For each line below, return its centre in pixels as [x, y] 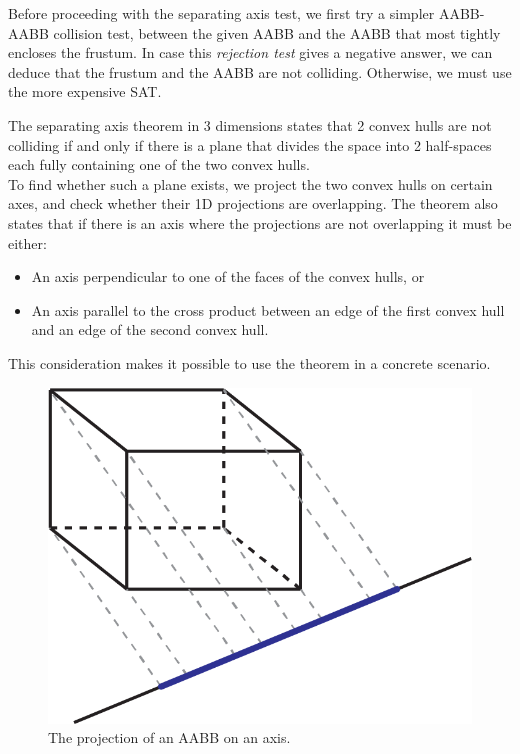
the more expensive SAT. [85, 91]
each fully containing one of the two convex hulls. [159, 164]
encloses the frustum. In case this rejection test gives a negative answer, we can [250, 52]
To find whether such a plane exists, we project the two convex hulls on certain [250, 183]
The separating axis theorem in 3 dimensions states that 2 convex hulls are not [250, 124]
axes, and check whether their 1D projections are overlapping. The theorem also [253, 203]
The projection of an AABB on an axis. [169, 737]
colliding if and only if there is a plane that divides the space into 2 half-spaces [250, 144]
